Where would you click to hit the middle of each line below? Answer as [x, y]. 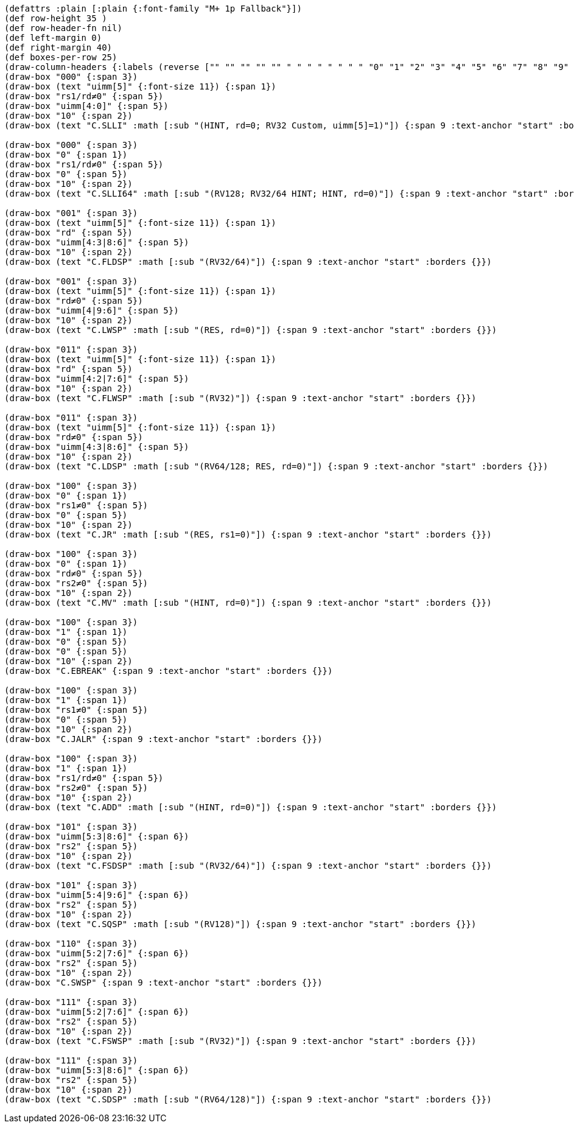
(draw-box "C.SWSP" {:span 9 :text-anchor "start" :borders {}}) [163, 983]
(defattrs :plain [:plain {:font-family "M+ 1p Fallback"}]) [153, 9]
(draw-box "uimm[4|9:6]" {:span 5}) [92, 310]
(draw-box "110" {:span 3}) [71, 944]
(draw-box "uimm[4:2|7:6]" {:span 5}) [97, 379]
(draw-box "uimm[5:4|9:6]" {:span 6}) [97, 895]
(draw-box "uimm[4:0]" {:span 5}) [86, 106]
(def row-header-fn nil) [63, 28]
